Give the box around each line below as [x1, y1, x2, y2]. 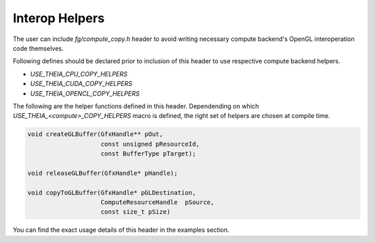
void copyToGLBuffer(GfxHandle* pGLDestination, [27, 188, 197, 196]
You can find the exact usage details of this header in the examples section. [12, 226, 230, 234]
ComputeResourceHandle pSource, [101, 199, 215, 206]
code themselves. [12, 44, 64, 52]
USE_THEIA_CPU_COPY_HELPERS [30, 69, 128, 78]
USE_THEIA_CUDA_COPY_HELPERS [30, 80, 133, 88]
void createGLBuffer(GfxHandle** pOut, [27, 131, 163, 138]
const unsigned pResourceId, [101, 140, 200, 148]
